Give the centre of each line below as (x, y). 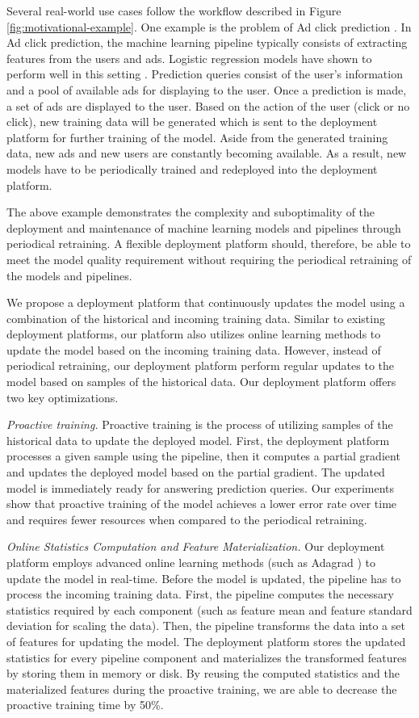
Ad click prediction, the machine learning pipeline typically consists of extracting (207, 42)
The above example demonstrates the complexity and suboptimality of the (191, 212)
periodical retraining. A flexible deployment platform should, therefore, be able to (209, 244)
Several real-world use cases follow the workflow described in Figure (174, 10)
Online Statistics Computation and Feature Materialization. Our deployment (196, 546)
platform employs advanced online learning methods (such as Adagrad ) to (191, 562)
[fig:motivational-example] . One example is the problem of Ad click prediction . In (209, 26)
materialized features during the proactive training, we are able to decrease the (202, 689)
